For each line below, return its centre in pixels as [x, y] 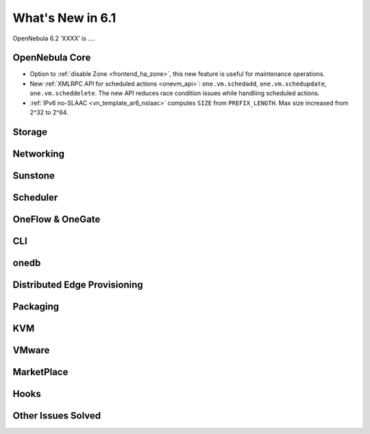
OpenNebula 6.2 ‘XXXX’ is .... [54, 38]
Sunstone [34, 176]
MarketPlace [40, 372]
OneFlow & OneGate [57, 219]
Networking [39, 154]
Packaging [36, 306]
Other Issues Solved [57, 416]
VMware [31, 350]
